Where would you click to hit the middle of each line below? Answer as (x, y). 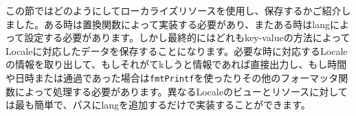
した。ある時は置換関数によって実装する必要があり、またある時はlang (172, 24)
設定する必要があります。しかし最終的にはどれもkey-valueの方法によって (187, 37)
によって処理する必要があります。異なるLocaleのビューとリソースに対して (181, 91)
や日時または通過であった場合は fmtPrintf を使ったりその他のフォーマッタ (172, 77)
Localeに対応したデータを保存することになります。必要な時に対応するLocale (177, 50)
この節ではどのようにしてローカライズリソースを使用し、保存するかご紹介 (174, 10)
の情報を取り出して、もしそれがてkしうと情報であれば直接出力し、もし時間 (176, 64)
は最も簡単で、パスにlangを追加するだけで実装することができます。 (158, 105)
